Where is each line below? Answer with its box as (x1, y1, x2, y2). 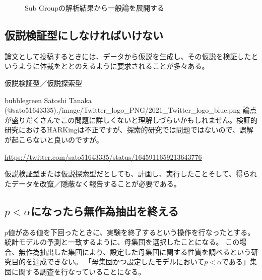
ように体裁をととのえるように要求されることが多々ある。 (18, 61, 209, 71)
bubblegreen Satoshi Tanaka (5, 95, 92, 105)
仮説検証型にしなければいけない (5, 27, 163, 42)
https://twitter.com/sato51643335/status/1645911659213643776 (5, 151, 202, 162)
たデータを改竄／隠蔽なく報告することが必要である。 (5, 178, 181, 189)
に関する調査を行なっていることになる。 (11, 266, 146, 276)
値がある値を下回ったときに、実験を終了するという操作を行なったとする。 (8, 226, 255, 237)
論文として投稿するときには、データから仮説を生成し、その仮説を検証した (5, 51, 251, 61)
